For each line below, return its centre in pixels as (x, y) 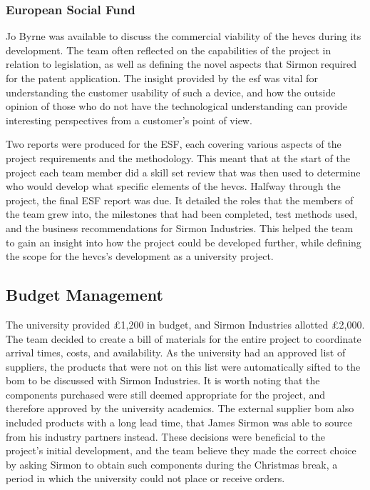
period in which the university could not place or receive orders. (145, 478)
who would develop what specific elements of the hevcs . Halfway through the (173, 186)
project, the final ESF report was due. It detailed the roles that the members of (180, 200)
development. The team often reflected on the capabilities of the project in (169, 50)
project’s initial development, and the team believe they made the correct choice (181, 450)
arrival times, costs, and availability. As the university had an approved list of (176, 352)
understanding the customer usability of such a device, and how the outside (171, 92)
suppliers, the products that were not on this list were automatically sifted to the (183, 366)
